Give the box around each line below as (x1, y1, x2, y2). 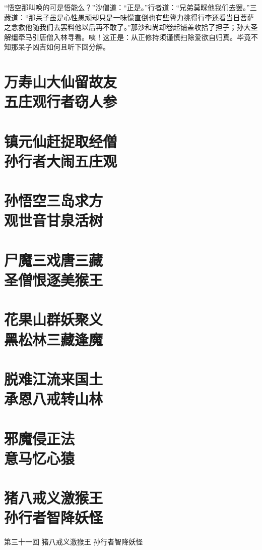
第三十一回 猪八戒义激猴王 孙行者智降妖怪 (4, 536, 143, 547)
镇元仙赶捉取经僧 (4, 130, 117, 151)
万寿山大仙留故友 (4, 71, 117, 92)
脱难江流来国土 (4, 368, 103, 389)
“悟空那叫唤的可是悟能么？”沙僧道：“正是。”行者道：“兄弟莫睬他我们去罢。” (4, 2, 250, 12)
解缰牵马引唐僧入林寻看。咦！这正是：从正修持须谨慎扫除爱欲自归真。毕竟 (4, 31, 251, 42)
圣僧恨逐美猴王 (4, 269, 103, 290)
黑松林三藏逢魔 (4, 329, 103, 349)
